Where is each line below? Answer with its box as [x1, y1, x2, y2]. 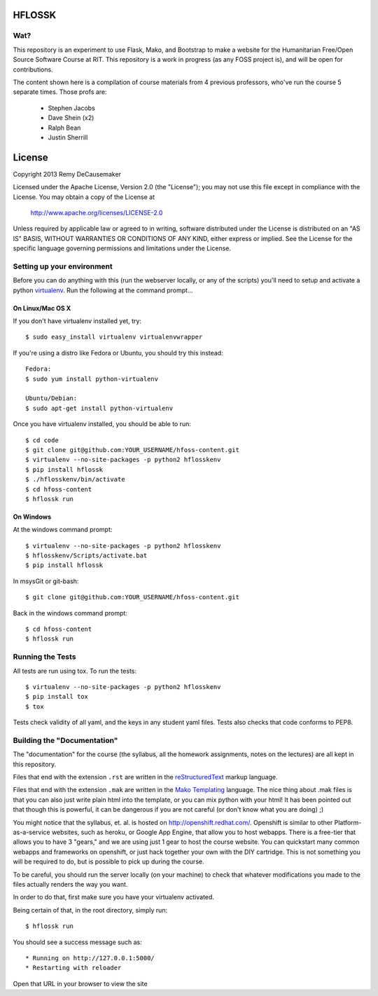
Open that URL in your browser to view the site [13, 979, 148, 988]
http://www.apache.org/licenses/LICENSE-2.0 [30, 208, 163, 217]
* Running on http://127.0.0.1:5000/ [25, 954, 155, 962]
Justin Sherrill [48, 133, 88, 142]
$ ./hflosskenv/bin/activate [25, 475, 125, 484]
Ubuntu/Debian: [25, 395, 78, 402]
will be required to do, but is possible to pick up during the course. [13, 857, 204, 866]
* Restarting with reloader [25, 964, 122, 972]
